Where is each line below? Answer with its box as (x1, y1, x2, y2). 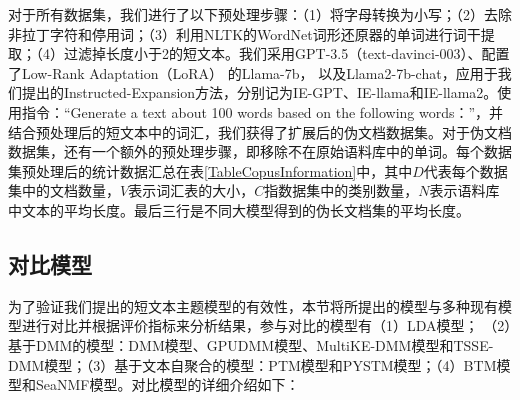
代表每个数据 (423, 160, 508, 181)
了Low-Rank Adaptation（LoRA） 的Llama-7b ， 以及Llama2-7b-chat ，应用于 (8, 62, 498, 83)
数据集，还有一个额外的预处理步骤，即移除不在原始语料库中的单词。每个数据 (8, 141, 512, 162)
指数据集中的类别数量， (264, 180, 419, 201)
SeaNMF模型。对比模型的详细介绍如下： (35, 374, 300, 395)
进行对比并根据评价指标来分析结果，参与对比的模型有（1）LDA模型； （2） (21, 315, 512, 336)
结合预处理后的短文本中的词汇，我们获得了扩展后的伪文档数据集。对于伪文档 (8, 121, 512, 142)
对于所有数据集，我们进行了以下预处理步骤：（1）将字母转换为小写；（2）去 (8, 4, 498, 24)
